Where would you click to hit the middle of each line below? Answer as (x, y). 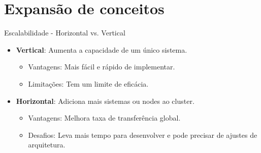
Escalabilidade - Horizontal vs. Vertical (65, 33)
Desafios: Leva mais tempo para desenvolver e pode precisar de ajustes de (143, 135)
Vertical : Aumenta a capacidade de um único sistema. (102, 49)
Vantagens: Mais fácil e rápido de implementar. (102, 67)
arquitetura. (47, 145)
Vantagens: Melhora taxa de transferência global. (104, 118)
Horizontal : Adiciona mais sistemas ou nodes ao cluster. (105, 101)
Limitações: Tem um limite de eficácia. (88, 83)
